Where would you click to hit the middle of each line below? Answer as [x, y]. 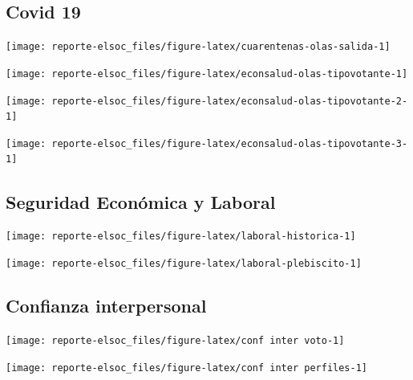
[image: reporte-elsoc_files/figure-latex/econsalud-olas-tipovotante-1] [207, 74]
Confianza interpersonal [106, 306]
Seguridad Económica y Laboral [141, 201]
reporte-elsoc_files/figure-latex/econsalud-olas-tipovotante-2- [230, 101]
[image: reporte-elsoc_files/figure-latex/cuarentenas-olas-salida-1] [198, 47]
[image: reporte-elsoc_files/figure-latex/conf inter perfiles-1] [187, 368]
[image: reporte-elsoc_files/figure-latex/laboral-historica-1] [181, 237]
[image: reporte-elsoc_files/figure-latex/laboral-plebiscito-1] [184, 264]
